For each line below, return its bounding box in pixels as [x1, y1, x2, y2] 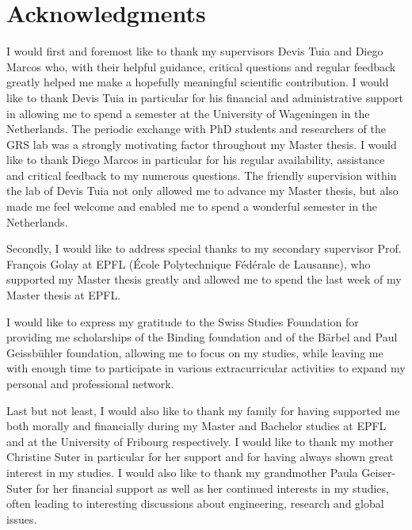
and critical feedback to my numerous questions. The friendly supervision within [6, 166, 397, 183]
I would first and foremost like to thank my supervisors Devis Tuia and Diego [6, 43, 383, 59]
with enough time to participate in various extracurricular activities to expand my [6, 360, 406, 376]
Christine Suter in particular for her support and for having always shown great [6, 448, 394, 465]
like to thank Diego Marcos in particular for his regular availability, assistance [6, 151, 385, 168]
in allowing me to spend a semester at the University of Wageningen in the [6, 105, 370, 121]
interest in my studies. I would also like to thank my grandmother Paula [6, 463, 358, 480]
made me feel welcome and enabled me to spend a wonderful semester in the [6, 198, 378, 215]
